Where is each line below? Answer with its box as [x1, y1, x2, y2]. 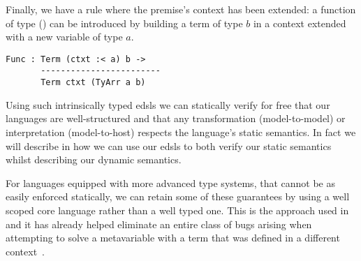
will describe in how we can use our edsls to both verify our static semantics [6, 138, 332, 153]
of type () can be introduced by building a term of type [6, 15, 243, 30]
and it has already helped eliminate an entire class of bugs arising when [6, 216, 312, 231]
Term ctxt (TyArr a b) [40, 77, 146, 88]
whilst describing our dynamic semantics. [6, 152, 182, 167]
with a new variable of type [6, 29, 123, 44]
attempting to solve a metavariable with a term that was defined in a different [6, 230, 340, 245]
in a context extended [253, 15, 346, 30]
